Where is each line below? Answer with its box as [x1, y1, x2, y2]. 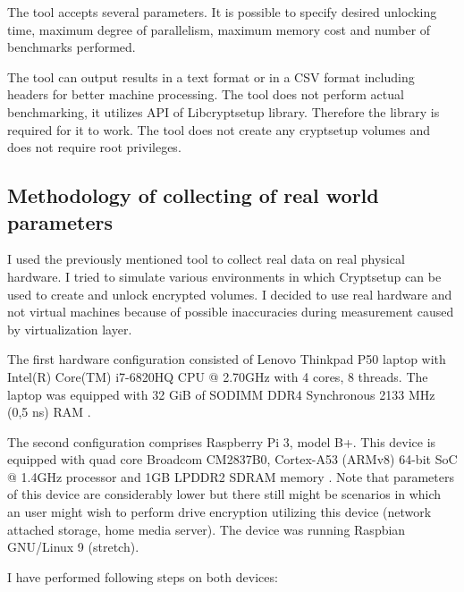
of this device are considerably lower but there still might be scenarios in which [7, 485, 442, 503]
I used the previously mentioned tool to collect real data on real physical [7, 249, 405, 268]
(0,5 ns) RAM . [7, 402, 91, 421]
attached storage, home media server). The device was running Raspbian [7, 520, 406, 538]
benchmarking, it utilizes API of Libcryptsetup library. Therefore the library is [7, 102, 440, 121]
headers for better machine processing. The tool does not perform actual [7, 85, 404, 104]
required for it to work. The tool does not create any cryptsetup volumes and [7, 120, 430, 139]
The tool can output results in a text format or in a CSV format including [7, 67, 415, 86]
